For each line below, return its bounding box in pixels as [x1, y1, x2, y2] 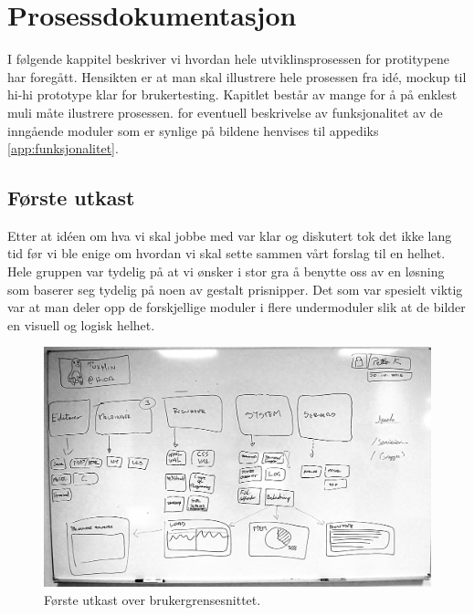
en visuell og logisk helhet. [7, 315, 155, 334]
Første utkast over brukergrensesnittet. [44, 589, 261, 609]
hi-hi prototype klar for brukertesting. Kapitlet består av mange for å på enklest [7, 85, 458, 104]
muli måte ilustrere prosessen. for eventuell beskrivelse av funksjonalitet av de [7, 102, 443, 121]
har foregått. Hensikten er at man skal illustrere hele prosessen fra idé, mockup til [7, 67, 467, 86]
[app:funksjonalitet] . [7, 139, 119, 158]
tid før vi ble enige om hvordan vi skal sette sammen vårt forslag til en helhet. [7, 244, 446, 263]
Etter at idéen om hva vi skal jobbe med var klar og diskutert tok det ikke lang [7, 225, 452, 245]
